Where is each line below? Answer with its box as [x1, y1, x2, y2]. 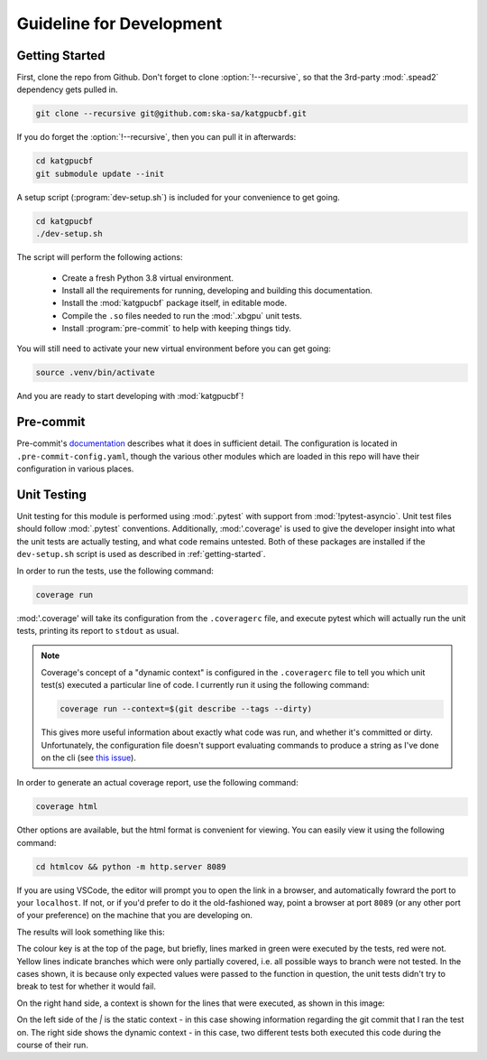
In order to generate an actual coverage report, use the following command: [16, 777, 299, 788]
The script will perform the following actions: [16, 252, 183, 263]
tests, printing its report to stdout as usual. [16, 625, 179, 636]
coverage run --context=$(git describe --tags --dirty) [60, 704, 313, 714]
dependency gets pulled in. [16, 84, 118, 95]
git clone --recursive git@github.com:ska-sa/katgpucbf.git [35, 108, 308, 119]
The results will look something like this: [16, 926, 166, 937]
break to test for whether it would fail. [16, 981, 157, 992]
